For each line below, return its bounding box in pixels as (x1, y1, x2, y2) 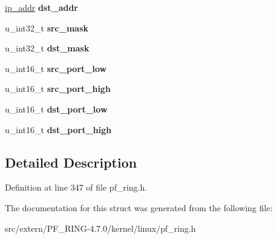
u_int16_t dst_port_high (5, 123, 112, 136)
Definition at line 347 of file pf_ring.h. (5, 181, 148, 194)
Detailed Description (5, 152, 137, 171)
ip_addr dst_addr (5, 1, 78, 13)
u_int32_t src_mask (5, 21, 89, 34)
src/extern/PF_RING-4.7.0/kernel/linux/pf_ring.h (5, 221, 196, 234)
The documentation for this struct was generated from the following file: (5, 201, 273, 214)
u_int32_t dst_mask (5, 42, 90, 54)
